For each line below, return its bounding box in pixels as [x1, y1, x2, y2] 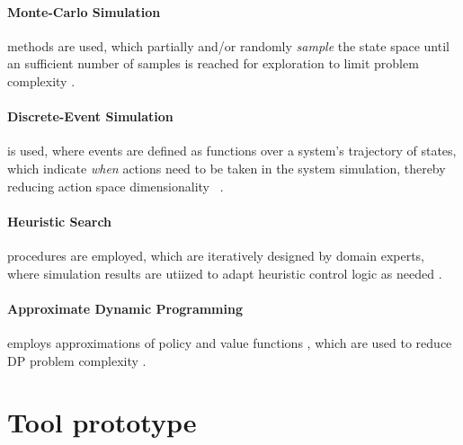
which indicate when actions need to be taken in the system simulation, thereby [7, 158, 446, 177]
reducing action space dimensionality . [7, 176, 224, 195]
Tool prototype [7, 404, 197, 441]
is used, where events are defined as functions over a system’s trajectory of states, [7, 141, 457, 160]
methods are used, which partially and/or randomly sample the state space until [7, 36, 450, 55]
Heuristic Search [7, 211, 112, 230]
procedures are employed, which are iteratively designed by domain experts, [7, 245, 425, 264]
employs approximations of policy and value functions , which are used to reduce [7, 333, 452, 352]
